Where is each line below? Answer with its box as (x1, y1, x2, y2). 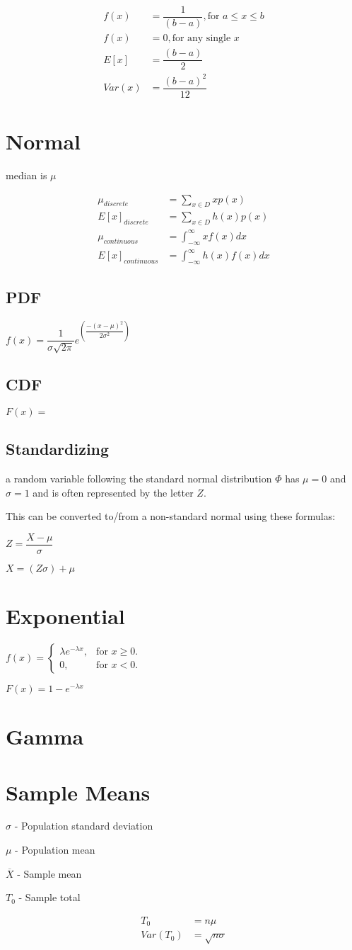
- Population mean (15, 842, 95, 857)
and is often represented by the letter (33, 485, 194, 499)
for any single (172, 33, 231, 44)
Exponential (6, 601, 125, 630)
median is (6, 167, 47, 182)
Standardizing (6, 438, 110, 460)
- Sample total (18, 890, 81, 905)
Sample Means (6, 777, 151, 806)
